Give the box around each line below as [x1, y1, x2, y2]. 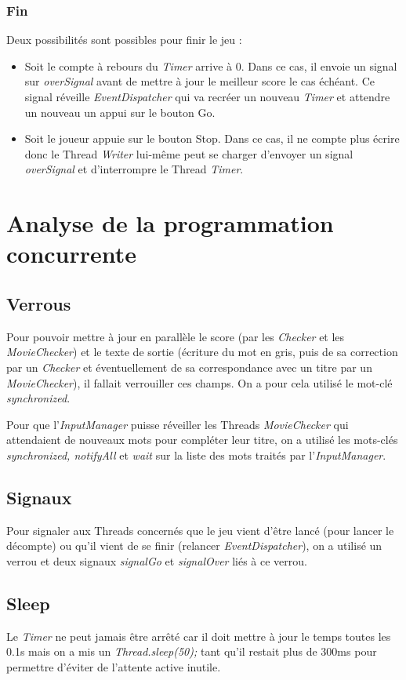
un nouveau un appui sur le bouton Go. [24, 104, 216, 120]
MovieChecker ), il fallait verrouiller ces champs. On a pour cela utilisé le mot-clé [6, 374, 393, 391]
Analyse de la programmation [6, 207, 334, 239]
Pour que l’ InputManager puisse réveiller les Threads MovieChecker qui [6, 416, 349, 432]
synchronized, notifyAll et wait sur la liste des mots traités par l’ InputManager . [6, 446, 386, 463]
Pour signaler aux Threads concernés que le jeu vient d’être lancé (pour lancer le [6, 522, 394, 538]
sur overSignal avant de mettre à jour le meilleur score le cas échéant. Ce [24, 73, 375, 89]
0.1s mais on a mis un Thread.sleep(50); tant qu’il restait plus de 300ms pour [6, 643, 377, 660]
